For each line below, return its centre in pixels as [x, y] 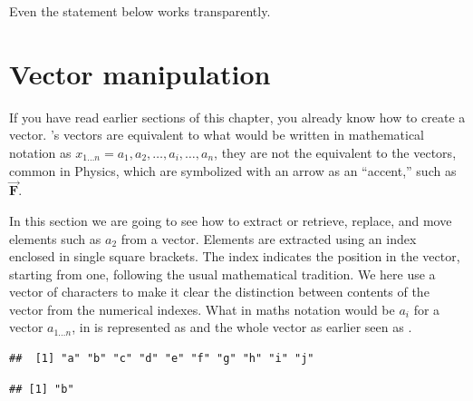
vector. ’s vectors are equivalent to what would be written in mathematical [217, 135]
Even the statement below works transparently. [140, 11]
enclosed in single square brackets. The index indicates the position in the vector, [235, 256]
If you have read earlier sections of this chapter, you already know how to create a [237, 117]
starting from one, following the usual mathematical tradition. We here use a [222, 274]
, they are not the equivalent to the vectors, [335, 152]
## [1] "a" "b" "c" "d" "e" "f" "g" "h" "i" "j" [162, 359]
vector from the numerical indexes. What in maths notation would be [202, 309]
